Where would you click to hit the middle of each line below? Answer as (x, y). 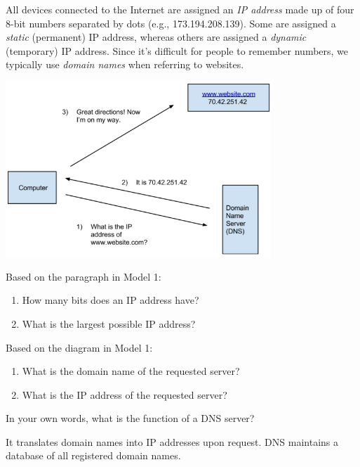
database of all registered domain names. (93, 455)
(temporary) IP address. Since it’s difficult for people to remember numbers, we (177, 50)
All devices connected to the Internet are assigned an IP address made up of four (180, 9)
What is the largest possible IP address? (109, 323)
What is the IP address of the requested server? (125, 394)
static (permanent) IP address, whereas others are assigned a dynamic (156, 37)
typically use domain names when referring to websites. (125, 64)
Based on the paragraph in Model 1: (84, 276)
